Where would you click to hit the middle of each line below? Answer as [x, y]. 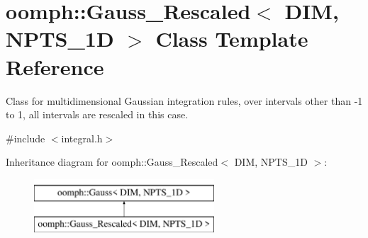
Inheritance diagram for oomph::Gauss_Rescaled [112, 162]
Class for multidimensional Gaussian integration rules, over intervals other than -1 [184, 100]
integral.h [82, 138]
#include [26, 138]
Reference [55, 66]
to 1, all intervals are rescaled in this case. [97, 114]
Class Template [232, 39]
